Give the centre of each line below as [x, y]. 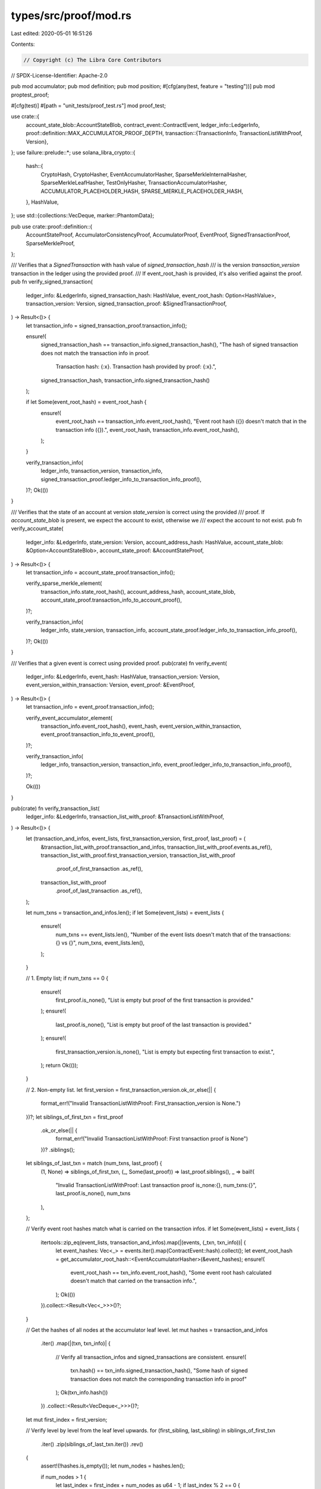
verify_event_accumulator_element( [69, 718]
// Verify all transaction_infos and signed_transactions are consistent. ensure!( [151, 1357]
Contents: [23, 44]
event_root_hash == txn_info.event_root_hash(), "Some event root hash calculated [171, 1273]
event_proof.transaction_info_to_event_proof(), [98, 734]
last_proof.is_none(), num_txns [93, 1194]
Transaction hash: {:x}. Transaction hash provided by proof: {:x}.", [136, 367]
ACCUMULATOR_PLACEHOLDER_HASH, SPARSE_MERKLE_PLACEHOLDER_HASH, [142, 191]
